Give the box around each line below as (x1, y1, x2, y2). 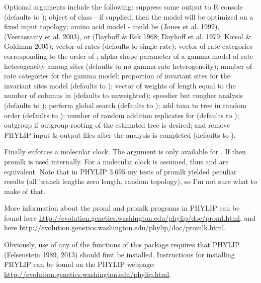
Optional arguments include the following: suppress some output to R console (4, 2, 243, 12)
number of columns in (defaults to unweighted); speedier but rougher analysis (4, 90, 243, 101)
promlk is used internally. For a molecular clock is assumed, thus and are (4, 156, 229, 166)
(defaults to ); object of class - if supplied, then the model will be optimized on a (4, 11, 253, 22)
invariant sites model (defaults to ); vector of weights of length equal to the (4, 80, 236, 90)
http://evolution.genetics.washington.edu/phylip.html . (4, 268, 171, 279)
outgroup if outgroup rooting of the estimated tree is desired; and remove (4, 120, 230, 130)
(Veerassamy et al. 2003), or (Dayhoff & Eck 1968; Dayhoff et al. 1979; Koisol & (4, 31, 251, 41)
